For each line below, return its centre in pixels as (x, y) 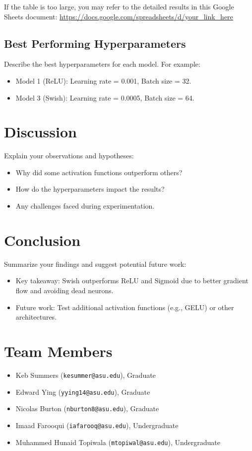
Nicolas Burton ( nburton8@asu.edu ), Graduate (87, 408)
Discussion (40, 132)
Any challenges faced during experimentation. (85, 206)
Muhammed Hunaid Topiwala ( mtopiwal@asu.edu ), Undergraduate (118, 442)
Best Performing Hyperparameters (95, 43)
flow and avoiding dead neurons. (64, 290)
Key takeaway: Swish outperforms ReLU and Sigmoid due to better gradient (132, 281)
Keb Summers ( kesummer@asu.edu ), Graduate (86, 375)
